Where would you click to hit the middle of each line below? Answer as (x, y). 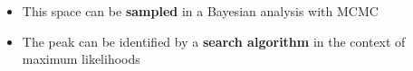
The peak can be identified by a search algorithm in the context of (214, 41)
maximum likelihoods (81, 59)
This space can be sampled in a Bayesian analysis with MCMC (200, 11)
